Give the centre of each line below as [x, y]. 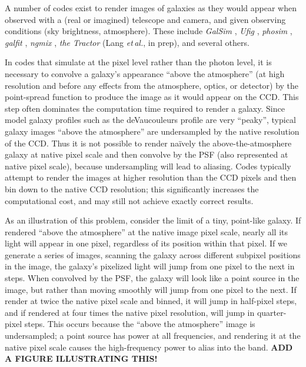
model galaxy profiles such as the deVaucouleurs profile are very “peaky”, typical [150, 120]
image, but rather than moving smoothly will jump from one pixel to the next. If [151, 289]
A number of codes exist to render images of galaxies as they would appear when [151, 8]
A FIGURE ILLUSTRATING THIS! [81, 358]
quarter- [272, 312]
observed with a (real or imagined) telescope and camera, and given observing [145, 19]
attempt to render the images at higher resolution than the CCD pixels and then [151, 177]
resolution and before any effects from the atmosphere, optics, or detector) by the [152, 85]
